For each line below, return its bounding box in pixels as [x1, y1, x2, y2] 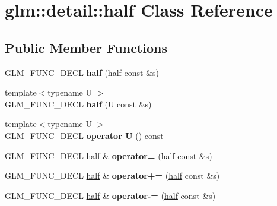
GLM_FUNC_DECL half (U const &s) [5, 97, 152, 110]
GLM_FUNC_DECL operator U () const [5, 129, 164, 141]
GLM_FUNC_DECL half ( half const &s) [5, 66, 159, 78]
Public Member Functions [5, 38, 167, 56]
